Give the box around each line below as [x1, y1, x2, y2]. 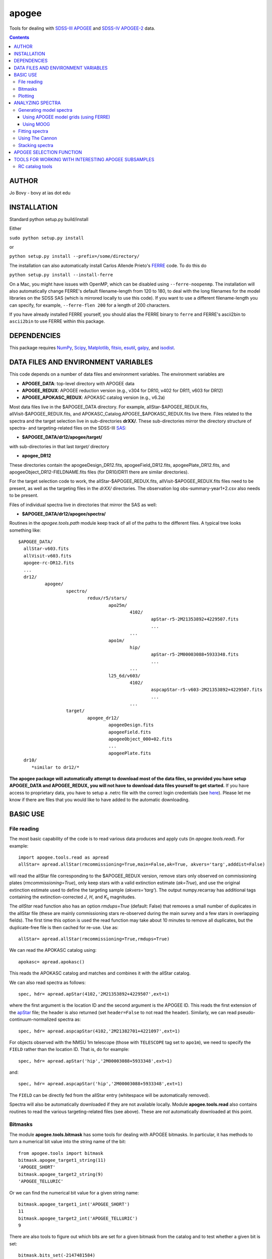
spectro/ [65, 588, 88, 594]
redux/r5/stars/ [87, 595, 127, 601]
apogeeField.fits [108, 729, 151, 735]
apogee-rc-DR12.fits [23, 560, 75, 566]
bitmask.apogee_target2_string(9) [18, 1171, 103, 1177]
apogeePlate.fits [108, 750, 151, 756]
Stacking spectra [18, 142, 54, 148]
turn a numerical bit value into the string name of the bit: [9, 1139, 126, 1145]
